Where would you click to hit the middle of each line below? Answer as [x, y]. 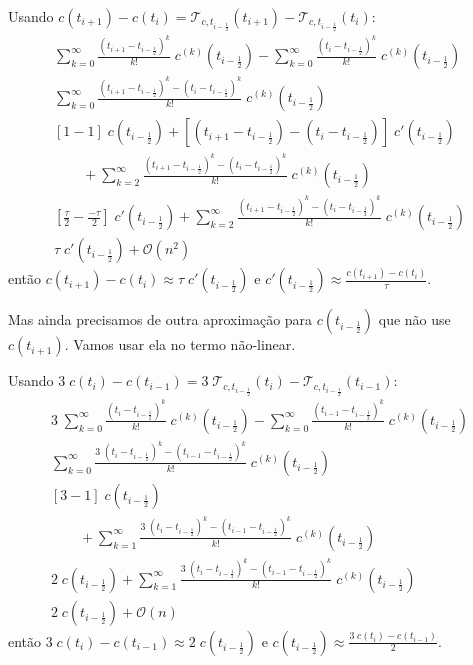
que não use [414, 319]
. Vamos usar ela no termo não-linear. [180, 344]
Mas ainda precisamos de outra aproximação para [160, 319]
